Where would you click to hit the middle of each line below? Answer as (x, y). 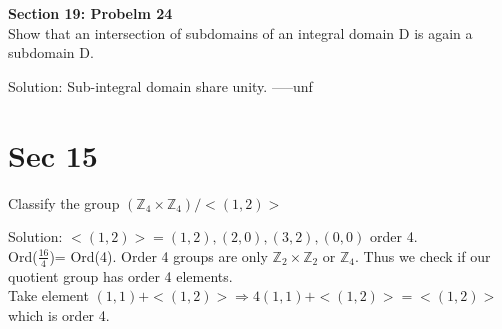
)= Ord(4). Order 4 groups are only (158, 255)
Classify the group (64, 202)
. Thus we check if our (423, 255)
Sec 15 (53, 154)
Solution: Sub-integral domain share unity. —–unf (160, 85)
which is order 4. (59, 314)
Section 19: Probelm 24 (90, 13)
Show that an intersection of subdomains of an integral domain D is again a (240, 32)
